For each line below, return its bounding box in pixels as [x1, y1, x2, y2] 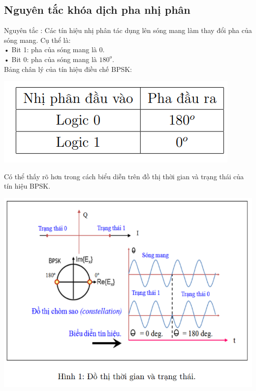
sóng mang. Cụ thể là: [4, 34, 71, 45]
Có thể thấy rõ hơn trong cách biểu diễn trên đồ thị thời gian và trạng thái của [4, 171, 244, 181]
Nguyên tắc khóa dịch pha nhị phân [4, 2, 191, 17]
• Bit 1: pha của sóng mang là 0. [4, 44, 105, 55]
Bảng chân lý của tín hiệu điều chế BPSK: [4, 64, 132, 74]
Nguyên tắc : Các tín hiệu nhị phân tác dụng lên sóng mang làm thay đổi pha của [4, 25, 252, 35]
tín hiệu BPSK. [4, 181, 51, 191]
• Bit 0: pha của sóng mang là [4, 54, 97, 64]
